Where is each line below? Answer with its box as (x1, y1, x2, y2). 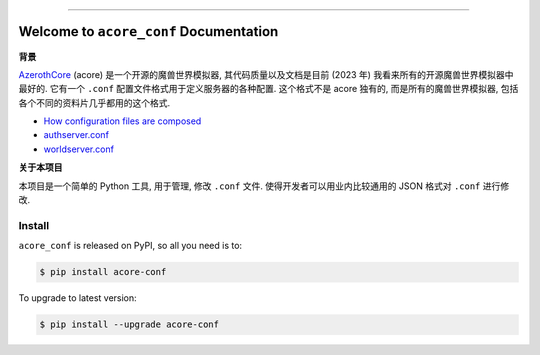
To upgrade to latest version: (18, 292, 137, 304)
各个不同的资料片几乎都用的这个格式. (18, 96, 171, 109)
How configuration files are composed (43, 115, 202, 127)
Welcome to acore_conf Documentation (18, 23, 279, 40)
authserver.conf (43, 129, 110, 141)
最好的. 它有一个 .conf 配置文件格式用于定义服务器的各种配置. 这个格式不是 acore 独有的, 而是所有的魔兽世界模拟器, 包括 (18, 83, 519, 95)
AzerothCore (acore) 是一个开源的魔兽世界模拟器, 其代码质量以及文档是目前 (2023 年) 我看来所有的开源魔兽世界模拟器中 (18, 68, 514, 80)
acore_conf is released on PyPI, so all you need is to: (18, 240, 243, 252)
